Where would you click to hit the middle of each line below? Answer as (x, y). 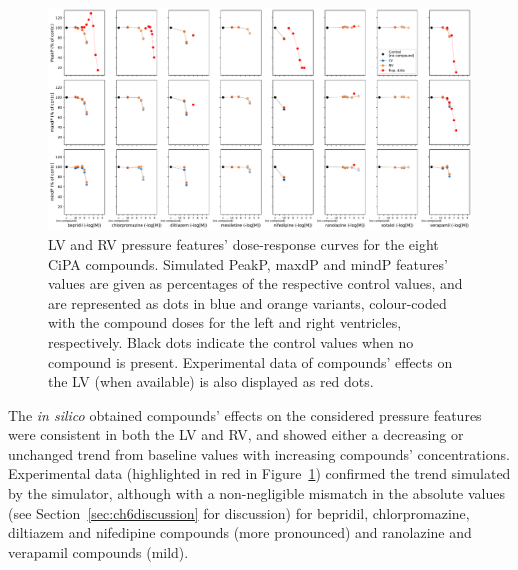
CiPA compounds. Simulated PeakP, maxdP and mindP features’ (248, 263)
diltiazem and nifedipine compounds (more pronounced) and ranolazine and (240, 532)
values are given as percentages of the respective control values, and (255, 283)
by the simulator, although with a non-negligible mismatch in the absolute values (256, 493)
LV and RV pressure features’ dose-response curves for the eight (243, 243)
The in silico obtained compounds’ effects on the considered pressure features (245, 414)
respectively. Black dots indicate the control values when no (231, 341)
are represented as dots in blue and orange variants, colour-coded (247, 302)
